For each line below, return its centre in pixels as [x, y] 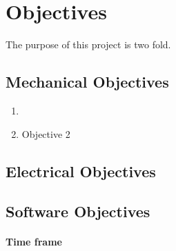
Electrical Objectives [81, 171]
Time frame [34, 242]
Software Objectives [78, 211]
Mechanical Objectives [87, 82]
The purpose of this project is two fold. [88, 44]
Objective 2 [46, 133]
